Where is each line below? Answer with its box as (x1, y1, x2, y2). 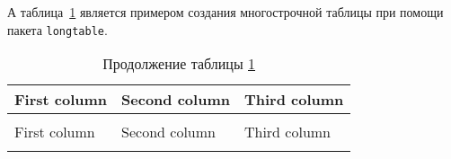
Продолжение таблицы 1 (102, 53, 256, 75)
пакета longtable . (7, 20, 108, 39)
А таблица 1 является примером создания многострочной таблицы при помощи (7, 3, 444, 21)
